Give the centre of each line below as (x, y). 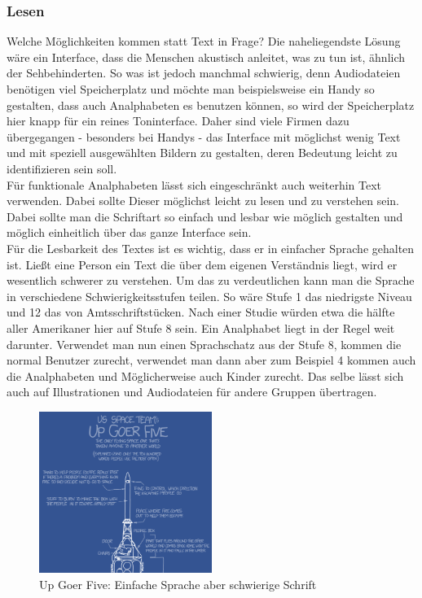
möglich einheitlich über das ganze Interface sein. (129, 232)
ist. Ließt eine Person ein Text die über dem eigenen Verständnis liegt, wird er (202, 264)
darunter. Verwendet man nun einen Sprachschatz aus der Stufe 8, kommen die (204, 344)
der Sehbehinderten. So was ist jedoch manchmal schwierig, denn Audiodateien (204, 73)
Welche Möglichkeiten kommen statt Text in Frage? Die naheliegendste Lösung (204, 41)
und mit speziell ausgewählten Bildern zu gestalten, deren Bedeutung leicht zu (202, 153)
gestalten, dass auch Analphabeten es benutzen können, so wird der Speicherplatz (211, 105)
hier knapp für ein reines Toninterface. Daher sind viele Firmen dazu (178, 121)
